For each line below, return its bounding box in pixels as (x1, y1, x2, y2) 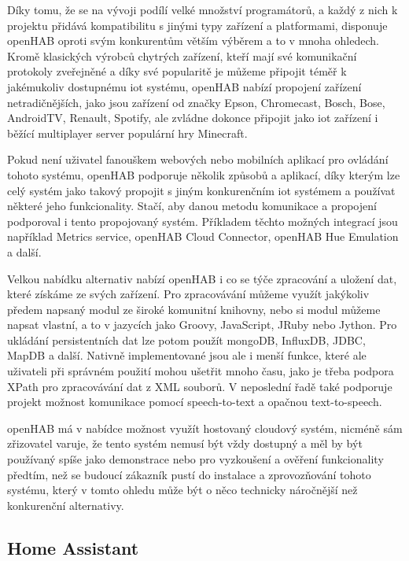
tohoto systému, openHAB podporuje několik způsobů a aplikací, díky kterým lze (7, 166, 400, 183)
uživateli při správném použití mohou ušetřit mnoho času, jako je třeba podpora (7, 363, 394, 379)
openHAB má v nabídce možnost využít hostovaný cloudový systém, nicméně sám (7, 419, 403, 436)
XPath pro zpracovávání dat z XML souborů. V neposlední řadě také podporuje (7, 378, 392, 394)
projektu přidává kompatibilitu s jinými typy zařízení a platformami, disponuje (7, 17, 388, 33)
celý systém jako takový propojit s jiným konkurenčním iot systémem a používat (7, 182, 396, 198)
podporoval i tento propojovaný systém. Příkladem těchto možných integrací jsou (7, 212, 398, 229)
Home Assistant (7, 535, 139, 559)
